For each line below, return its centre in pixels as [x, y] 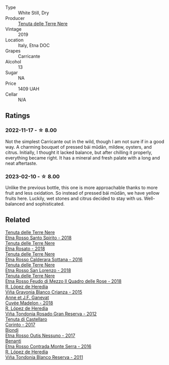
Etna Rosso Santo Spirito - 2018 [38, 238]
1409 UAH [29, 89]
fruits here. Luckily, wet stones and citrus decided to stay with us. [74, 198]
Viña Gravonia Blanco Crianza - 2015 [44, 292]
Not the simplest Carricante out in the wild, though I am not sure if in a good [85, 141]
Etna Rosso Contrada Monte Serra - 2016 [48, 346]
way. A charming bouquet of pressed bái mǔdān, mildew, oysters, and [78, 147]
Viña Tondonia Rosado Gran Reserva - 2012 [51, 313]
